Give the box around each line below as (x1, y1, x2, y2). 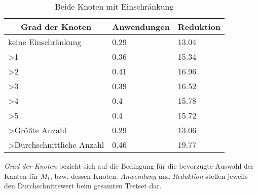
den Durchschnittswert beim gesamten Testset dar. (4, 180, 162, 191)
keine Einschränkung (8, 36, 82, 48)
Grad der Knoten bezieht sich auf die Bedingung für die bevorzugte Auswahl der (4, 161, 254, 171)
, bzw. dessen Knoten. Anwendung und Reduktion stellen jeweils (50, 170, 248, 181)
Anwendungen (112, 21, 170, 32)
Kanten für (4, 170, 38, 181)
